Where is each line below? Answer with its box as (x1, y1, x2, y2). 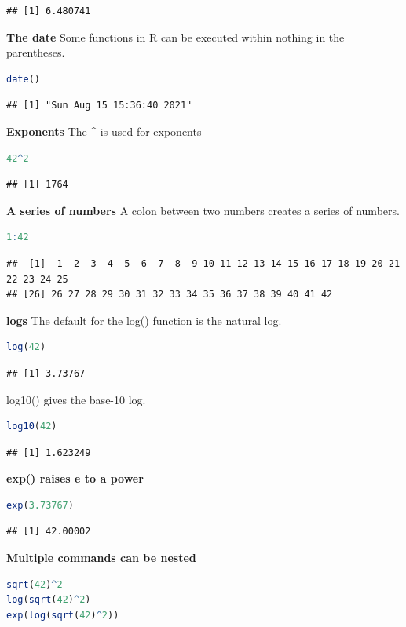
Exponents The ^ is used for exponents (6, 122, 202, 139)
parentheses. (6, 44, 65, 60)
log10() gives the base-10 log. (6, 391, 146, 407)
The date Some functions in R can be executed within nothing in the (6, 28, 345, 45)
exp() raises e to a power (6, 470, 144, 487)
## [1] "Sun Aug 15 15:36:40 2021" (6, 100, 192, 111)
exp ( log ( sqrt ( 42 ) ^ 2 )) (6, 609, 119, 621)
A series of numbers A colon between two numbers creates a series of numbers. (6, 202, 400, 218)
